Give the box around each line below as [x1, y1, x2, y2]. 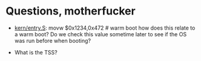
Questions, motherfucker [5, 4, 136, 18]
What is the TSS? [14, 48, 58, 56]
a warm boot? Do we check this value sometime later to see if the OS [14, 30, 187, 37]
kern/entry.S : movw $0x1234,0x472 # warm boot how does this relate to [14, 24, 196, 31]
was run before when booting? [14, 37, 91, 44]
